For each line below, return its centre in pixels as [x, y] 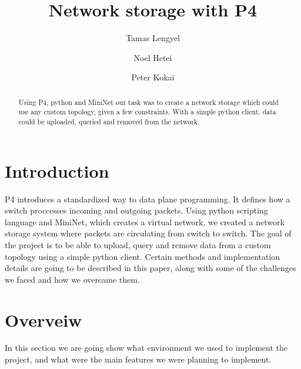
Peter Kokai [153, 77]
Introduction [57, 170]
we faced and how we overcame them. [72, 279]
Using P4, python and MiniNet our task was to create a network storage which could [148, 102]
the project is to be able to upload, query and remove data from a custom [138, 244]
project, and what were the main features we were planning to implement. [138, 359]
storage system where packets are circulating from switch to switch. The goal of [148, 233]
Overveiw [44, 319]
